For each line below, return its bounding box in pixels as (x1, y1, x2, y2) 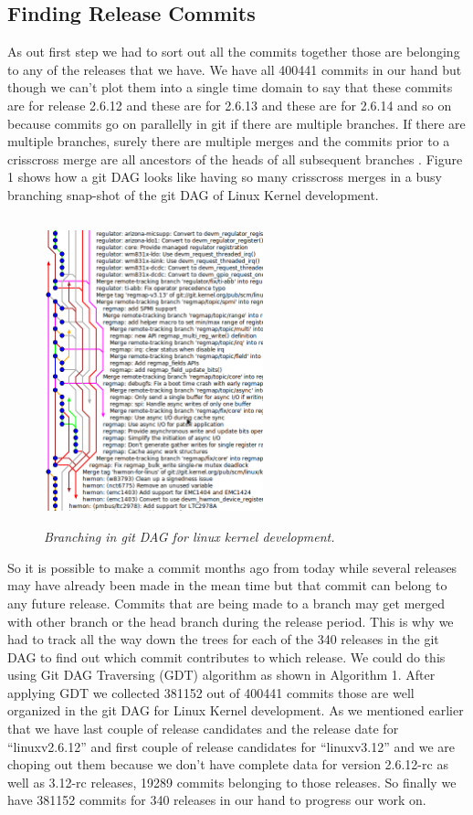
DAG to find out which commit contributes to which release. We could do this (7, 647, 446, 666)
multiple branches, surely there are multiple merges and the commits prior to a (7, 132, 450, 151)
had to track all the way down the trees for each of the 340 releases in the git (7, 630, 439, 649)
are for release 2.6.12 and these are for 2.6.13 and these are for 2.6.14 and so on (7, 95, 452, 114)
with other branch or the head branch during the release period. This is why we (7, 611, 454, 630)
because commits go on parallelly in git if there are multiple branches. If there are (7, 113, 466, 132)
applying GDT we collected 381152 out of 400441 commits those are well (7, 683, 415, 702)
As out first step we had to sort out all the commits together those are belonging (7, 42, 460, 61)
